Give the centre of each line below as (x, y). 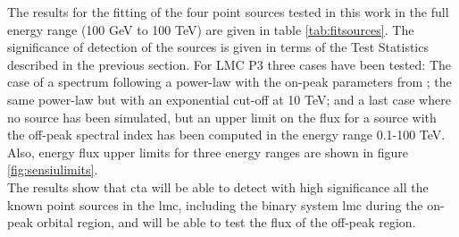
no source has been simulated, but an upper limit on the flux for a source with (222, 117)
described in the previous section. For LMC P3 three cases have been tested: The (229, 64)
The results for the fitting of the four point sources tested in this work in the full (228, 12)
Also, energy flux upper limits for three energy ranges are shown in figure (208, 152)
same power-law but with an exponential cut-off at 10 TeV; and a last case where (229, 99)
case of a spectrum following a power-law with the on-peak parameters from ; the (229, 82)
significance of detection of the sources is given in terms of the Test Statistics (218, 47)
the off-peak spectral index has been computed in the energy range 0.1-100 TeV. (226, 135)
